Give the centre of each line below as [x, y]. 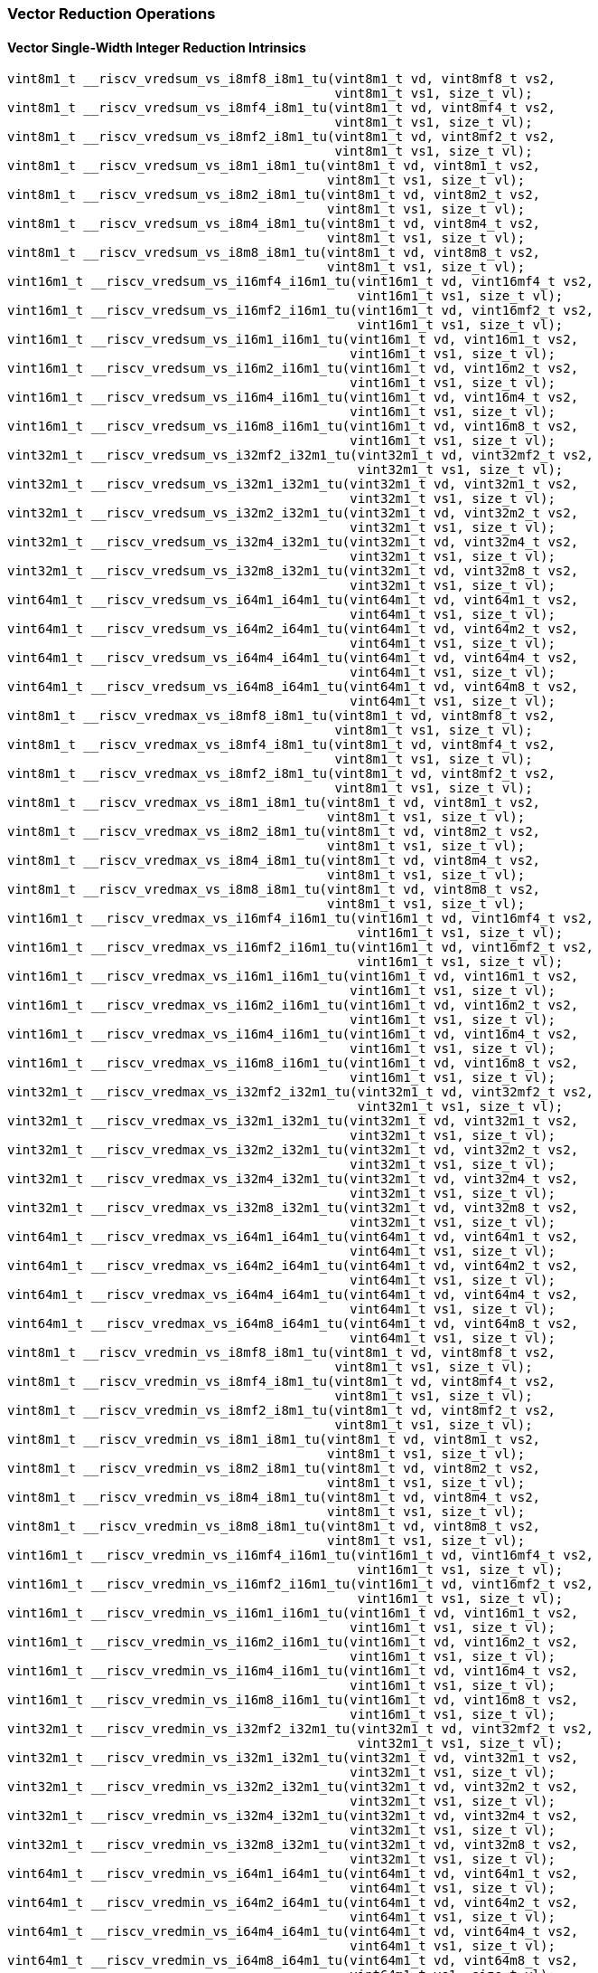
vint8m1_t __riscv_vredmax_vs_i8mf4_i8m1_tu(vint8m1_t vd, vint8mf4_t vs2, [281, 745]
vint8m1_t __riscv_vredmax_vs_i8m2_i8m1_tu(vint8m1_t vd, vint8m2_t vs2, [274, 832]
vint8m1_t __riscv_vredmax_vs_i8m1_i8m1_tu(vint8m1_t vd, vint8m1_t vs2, [274, 803]
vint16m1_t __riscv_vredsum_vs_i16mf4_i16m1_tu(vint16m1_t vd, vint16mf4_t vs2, [301, 282]
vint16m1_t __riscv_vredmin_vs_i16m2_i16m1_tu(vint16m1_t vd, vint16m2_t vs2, [293, 1642]
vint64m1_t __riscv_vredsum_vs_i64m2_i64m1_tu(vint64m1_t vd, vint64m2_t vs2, [293, 629]
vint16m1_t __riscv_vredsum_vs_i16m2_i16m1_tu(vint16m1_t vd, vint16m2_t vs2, [293, 369]
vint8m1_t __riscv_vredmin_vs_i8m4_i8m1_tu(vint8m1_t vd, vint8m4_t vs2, [274, 1498]
